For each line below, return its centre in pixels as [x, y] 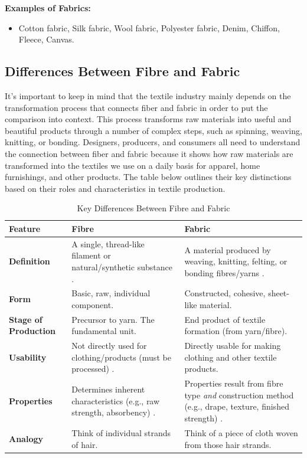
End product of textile [225, 319]
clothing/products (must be [121, 357]
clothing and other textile [231, 357]
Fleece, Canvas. [46, 39]
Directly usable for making [233, 346]
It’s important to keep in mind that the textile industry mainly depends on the [148, 95]
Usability [28, 357]
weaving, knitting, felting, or [236, 261]
